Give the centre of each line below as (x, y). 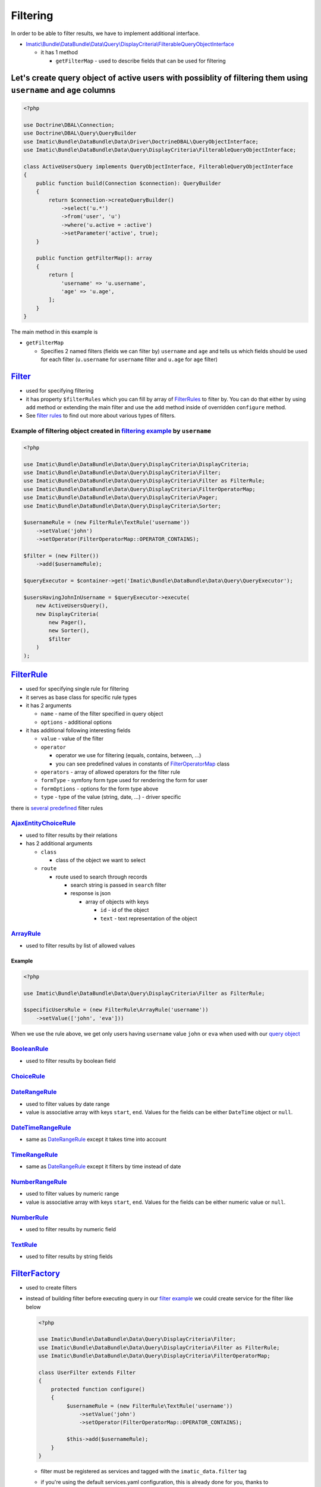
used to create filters (51, 1287)
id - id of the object (125, 910)
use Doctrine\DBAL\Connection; (69, 125)
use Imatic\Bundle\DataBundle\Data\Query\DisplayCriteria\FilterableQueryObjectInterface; (160, 150)
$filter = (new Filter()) (61, 556)
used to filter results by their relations (72, 835)
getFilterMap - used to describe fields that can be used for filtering (141, 61)
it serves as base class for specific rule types (81, 697)
